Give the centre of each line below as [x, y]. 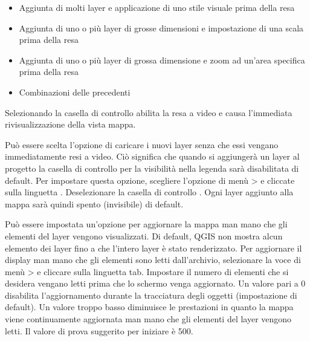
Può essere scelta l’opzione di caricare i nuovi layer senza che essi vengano [142, 144]
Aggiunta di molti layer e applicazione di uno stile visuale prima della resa [157, 7]
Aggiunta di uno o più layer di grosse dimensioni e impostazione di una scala [161, 28]
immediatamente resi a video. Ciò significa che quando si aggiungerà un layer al [152, 156]
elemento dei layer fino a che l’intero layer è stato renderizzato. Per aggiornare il [153, 248]
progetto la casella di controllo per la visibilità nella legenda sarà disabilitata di [152, 168]
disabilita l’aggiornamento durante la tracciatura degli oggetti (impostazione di [151, 295]
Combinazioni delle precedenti [75, 92]
